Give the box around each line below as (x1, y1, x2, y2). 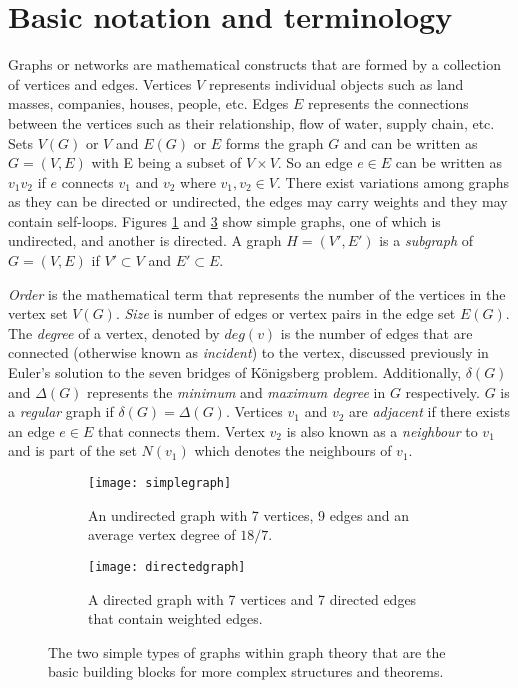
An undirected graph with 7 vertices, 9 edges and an (88, 504, 410, 525)
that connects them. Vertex (97, 420, 265, 441)
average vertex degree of (88, 524, 236, 545)
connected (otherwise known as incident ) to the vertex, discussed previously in (8, 342, 489, 363)
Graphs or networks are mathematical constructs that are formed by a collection (8, 54, 501, 75)
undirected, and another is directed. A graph (8, 230, 282, 251)
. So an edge (277, 152, 353, 173)
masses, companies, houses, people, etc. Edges (8, 93, 289, 114)
